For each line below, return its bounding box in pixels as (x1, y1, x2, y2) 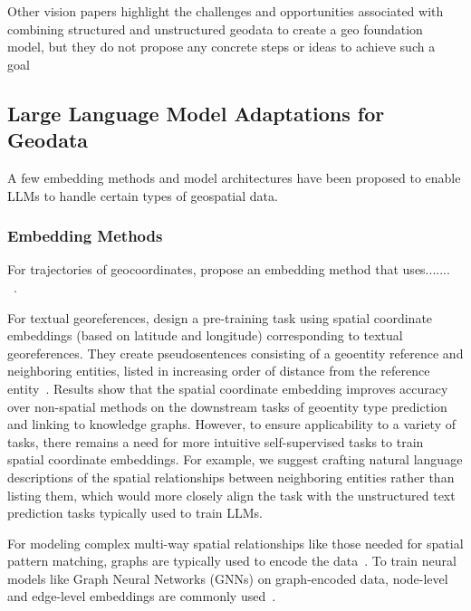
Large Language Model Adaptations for (7, 99, 385, 127)
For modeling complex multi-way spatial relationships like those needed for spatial (7, 533, 464, 552)
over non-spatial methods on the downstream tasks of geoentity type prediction (7, 396, 447, 415)
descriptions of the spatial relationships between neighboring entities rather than (7, 467, 455, 486)
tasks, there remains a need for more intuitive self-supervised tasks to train (7, 432, 424, 451)
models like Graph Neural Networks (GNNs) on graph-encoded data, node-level (7, 568, 448, 587)
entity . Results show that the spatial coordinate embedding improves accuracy (7, 378, 448, 397)
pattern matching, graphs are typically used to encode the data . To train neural (7, 551, 457, 570)
